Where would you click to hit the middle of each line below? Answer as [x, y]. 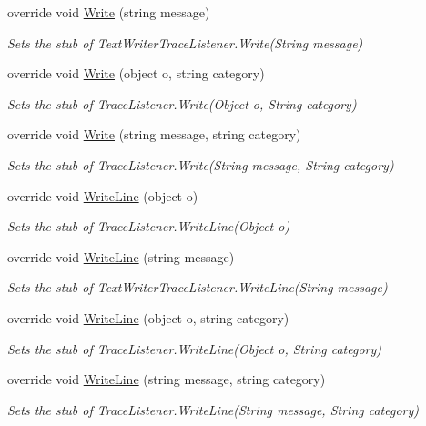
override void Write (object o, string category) [136, 73]
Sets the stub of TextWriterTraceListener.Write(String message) [185, 42]
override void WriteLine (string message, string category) [167, 379]
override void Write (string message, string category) [154, 134]
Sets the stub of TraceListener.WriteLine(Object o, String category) [195, 348]
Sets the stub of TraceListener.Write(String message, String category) [201, 164]
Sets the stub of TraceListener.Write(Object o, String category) [182, 103]
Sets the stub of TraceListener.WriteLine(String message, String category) [213, 409]
